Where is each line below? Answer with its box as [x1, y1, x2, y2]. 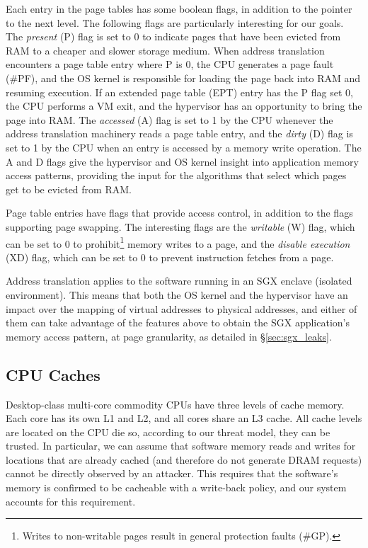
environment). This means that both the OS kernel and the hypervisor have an [6, 287, 348, 302]
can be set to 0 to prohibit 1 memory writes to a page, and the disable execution [6, 234, 350, 251]
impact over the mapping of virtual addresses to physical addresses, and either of [6, 301, 357, 316]
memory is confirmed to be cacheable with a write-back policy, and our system [6, 480, 347, 495]
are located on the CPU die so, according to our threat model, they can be [6, 424, 330, 439]
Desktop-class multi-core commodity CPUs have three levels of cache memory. [6, 396, 345, 411]
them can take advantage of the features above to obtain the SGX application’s [6, 315, 350, 330]
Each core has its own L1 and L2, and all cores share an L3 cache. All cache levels [6, 411, 362, 426]
